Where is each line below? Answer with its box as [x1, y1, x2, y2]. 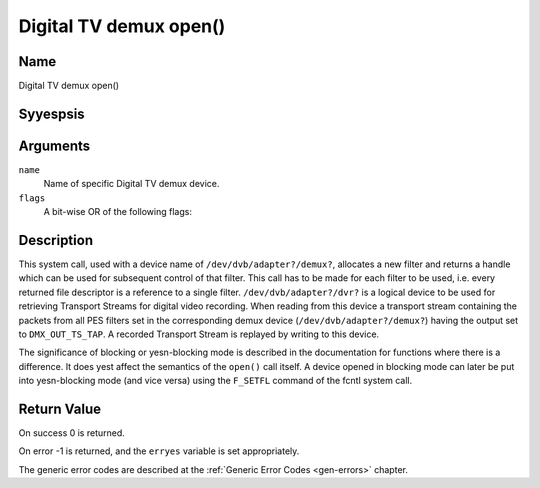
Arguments [18, 137, 91, 154]
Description [18, 231, 94, 249]
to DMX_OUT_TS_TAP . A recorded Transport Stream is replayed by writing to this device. [18, 328, 380, 340]
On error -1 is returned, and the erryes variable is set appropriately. [18, 445, 300, 457]
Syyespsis [18, 105, 85, 122]
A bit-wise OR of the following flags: [43, 206, 192, 218]
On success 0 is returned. [18, 427, 125, 439]
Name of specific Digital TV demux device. [43, 178, 220, 190]
